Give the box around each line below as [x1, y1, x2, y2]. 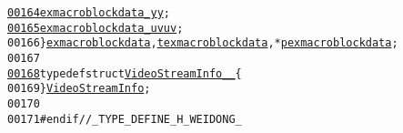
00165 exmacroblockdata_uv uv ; [7, 21, 184, 35]
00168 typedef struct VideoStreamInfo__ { [7, 66, 242, 80]
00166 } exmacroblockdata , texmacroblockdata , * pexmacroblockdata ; [7, 36, 398, 50]
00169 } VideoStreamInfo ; [7, 82, 151, 96]
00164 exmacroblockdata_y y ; [7, 6, 170, 19]
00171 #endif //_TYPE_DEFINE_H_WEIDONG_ [7, 112, 242, 126]
